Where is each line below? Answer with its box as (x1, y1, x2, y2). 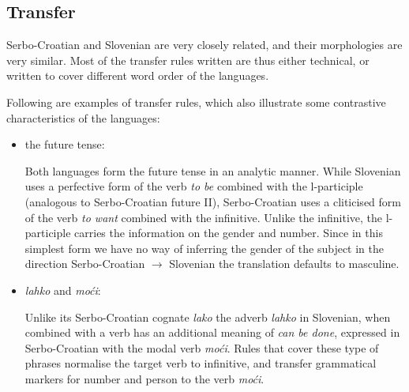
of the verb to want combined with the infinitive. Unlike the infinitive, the (24, 209, 383, 225)
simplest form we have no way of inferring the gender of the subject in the (24, 239, 384, 256)
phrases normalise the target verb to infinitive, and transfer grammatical (24, 355, 377, 371)
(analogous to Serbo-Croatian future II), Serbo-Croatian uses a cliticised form (24, 193, 401, 209)
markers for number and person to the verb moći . (24, 370, 265, 386)
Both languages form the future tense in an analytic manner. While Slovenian (24, 162, 401, 179)
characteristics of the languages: (6, 109, 160, 126)
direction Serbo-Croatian (24, 255, 145, 272)
